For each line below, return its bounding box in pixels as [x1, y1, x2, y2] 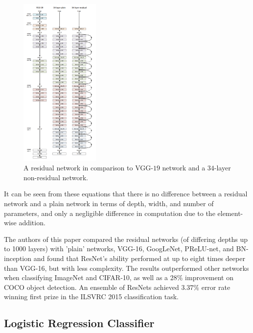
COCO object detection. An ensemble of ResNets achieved [4, 282, 179, 292]
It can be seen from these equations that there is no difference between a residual [4, 189, 248, 199]
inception [4, 253, 32, 263]
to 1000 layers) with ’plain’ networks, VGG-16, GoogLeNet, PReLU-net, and [4, 243, 234, 254]
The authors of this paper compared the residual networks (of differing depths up [4, 234, 248, 244]
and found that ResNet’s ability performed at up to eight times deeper [33, 253, 245, 263]
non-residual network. [23, 172, 89, 182]
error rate [201, 282, 230, 292]
